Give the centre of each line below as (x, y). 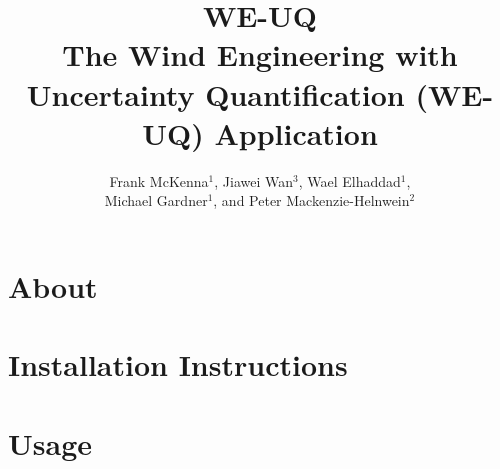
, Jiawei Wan (254, 180)
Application (296, 132)
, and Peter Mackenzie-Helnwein (311, 200)
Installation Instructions (178, 364)
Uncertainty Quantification (215, 93)
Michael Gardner (156, 200)
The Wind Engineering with (260, 54)
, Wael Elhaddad (349, 180)
